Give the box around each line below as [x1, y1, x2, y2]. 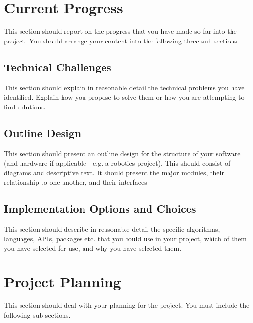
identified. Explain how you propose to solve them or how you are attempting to [4, 92, 245, 102]
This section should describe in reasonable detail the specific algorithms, [4, 224, 220, 234]
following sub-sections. [4, 309, 71, 320]
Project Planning [4, 272, 121, 292]
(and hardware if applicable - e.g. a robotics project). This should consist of [4, 158, 231, 168]
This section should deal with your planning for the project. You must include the [4, 300, 250, 310]
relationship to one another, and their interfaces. [4, 177, 149, 187]
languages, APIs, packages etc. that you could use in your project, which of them [4, 233, 247, 243]
